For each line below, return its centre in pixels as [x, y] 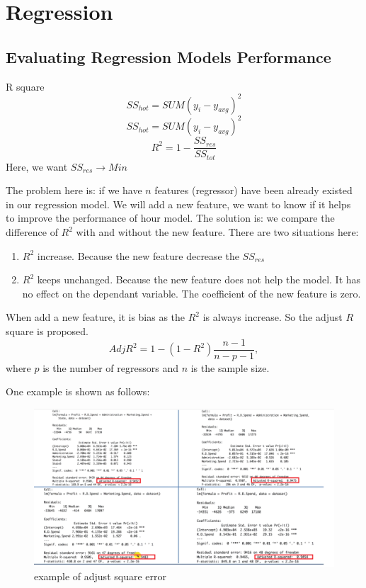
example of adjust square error [100, 576]
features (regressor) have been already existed [253, 190]
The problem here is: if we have [74, 190]
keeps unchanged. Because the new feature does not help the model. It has [199, 279]
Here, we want [37, 166]
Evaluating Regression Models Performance [168, 56]
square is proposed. [47, 331]
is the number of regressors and [110, 367]
